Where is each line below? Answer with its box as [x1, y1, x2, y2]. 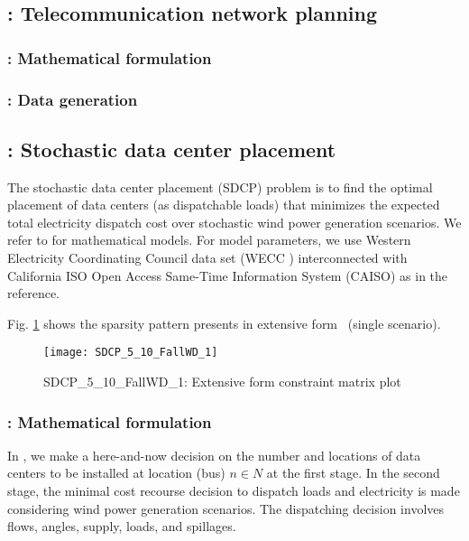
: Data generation [7, 88, 138, 110]
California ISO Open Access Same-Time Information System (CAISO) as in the [7, 266, 448, 284]
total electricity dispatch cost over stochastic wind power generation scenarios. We [7, 212, 462, 231]
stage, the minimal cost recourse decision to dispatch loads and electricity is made [7, 481, 460, 500]
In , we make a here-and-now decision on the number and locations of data [7, 445, 421, 464]
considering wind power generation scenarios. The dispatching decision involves [7, 499, 445, 518]
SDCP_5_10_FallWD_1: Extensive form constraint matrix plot [43, 372, 401, 391]
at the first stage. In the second [266, 463, 440, 482]
